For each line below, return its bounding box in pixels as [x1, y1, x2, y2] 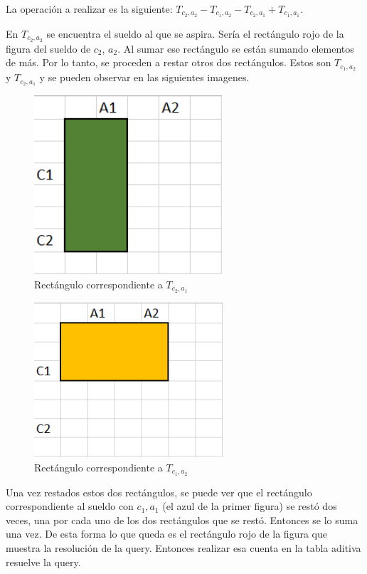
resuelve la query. [6, 554, 81, 569]
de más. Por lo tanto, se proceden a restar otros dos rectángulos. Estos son [6, 55, 331, 70]
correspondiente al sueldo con [6, 499, 134, 513]
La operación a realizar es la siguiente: [6, 1, 173, 16]
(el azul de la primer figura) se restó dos [162, 499, 337, 513]
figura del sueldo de [6, 41, 91, 56]
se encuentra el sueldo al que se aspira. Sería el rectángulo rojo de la [46, 26, 344, 41]
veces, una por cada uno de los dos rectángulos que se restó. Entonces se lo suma [6, 512, 358, 527]
